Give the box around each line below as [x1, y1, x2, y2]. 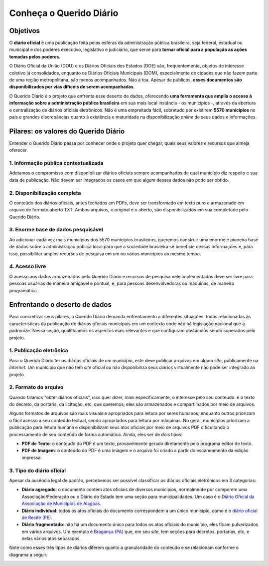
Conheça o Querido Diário [9, 7, 119, 18]
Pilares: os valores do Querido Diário [9, 127, 125, 135]
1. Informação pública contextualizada [9, 160, 104, 167]
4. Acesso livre [9, 263, 46, 270]
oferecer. [9, 147, 28, 153]
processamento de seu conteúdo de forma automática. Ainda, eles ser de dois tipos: [9, 431, 183, 437]
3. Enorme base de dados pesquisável [9, 226, 103, 233]
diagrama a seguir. [9, 552, 47, 558]
